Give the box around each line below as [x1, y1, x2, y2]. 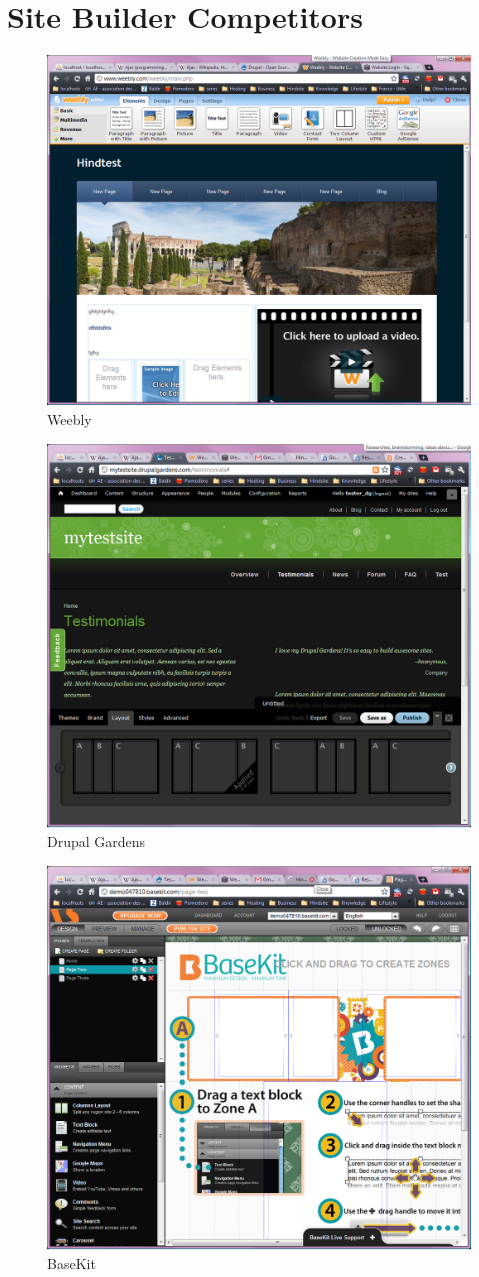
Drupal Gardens [47, 831, 146, 852]
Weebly [47, 409, 92, 430]
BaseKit [47, 1253, 96, 1274]
